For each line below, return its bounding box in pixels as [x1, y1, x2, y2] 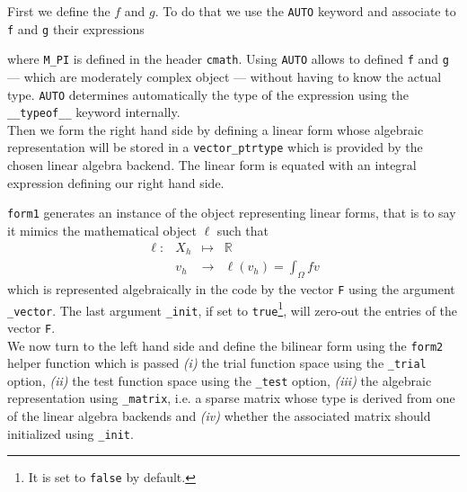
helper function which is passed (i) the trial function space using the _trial [7, 353, 427, 372]
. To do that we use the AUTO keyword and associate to [154, 2, 456, 20]
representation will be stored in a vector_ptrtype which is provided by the [7, 138, 423, 157]
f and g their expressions [7, 19, 145, 38]
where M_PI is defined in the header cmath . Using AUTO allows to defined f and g [7, 49, 449, 68]
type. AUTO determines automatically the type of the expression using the [7, 85, 410, 103]
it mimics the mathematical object [7, 220, 197, 239]
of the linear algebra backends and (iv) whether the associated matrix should [7, 407, 431, 425]
